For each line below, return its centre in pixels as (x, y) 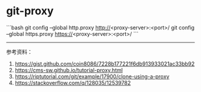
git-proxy (30, 11)
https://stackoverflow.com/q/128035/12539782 (73, 82)
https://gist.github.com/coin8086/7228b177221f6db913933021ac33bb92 (105, 63)
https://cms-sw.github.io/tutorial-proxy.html (69, 70)
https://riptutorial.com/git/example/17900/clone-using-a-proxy (92, 76)
